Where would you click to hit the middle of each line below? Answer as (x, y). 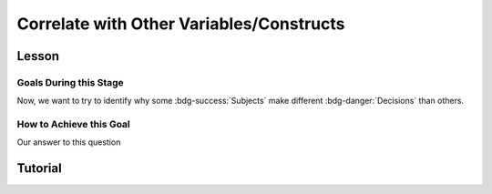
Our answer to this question (69, 142)
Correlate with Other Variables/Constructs (181, 24)
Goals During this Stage (71, 82)
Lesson (38, 56)
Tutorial (40, 168)
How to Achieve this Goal (74, 125)
